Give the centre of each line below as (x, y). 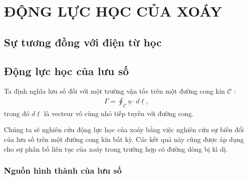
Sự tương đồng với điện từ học (83, 42)
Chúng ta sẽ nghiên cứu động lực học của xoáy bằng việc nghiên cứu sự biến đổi (124, 129)
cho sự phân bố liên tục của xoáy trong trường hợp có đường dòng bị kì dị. (116, 149)
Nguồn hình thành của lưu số (63, 170)
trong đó (17, 113)
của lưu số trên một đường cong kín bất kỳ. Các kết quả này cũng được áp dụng (124, 139)
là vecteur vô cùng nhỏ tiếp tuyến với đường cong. (119, 113)
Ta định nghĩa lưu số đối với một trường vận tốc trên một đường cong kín (114, 91)
